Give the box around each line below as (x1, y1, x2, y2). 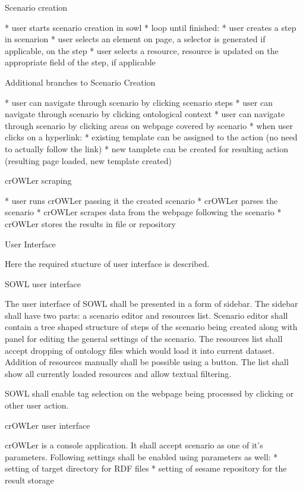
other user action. (5, 399, 69, 412)
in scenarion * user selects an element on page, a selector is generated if (5, 33, 266, 45)
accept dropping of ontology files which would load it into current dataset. (5, 344, 275, 356)
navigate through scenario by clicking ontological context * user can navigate (5, 108, 285, 120)
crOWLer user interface (5, 419, 90, 431)
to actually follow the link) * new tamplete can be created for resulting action (5, 142, 288, 155)
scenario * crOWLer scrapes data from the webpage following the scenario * (5, 206, 282, 218)
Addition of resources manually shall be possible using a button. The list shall (5, 356, 289, 368)
